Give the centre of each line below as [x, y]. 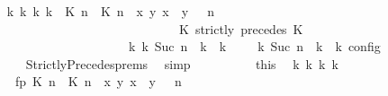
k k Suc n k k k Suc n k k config [254, 46]
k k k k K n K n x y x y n [110, 11]
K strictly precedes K [241, 28]
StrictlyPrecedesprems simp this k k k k [182, 63]
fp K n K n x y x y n [98, 81]
